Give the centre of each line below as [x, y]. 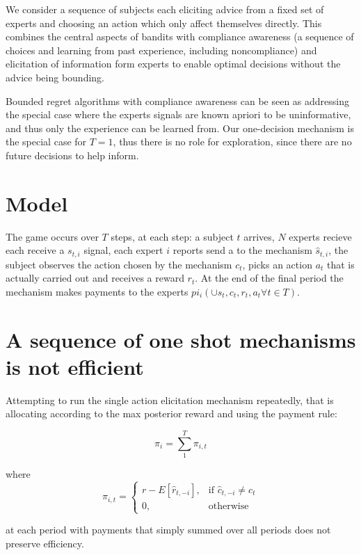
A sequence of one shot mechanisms [181, 339]
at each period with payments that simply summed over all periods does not [168, 530]
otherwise [228, 506]
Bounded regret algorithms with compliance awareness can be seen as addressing [177, 100]
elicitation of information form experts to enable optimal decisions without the [173, 64]
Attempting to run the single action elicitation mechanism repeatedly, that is [170, 400]
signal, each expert [123, 250]
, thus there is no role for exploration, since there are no [232, 142]
